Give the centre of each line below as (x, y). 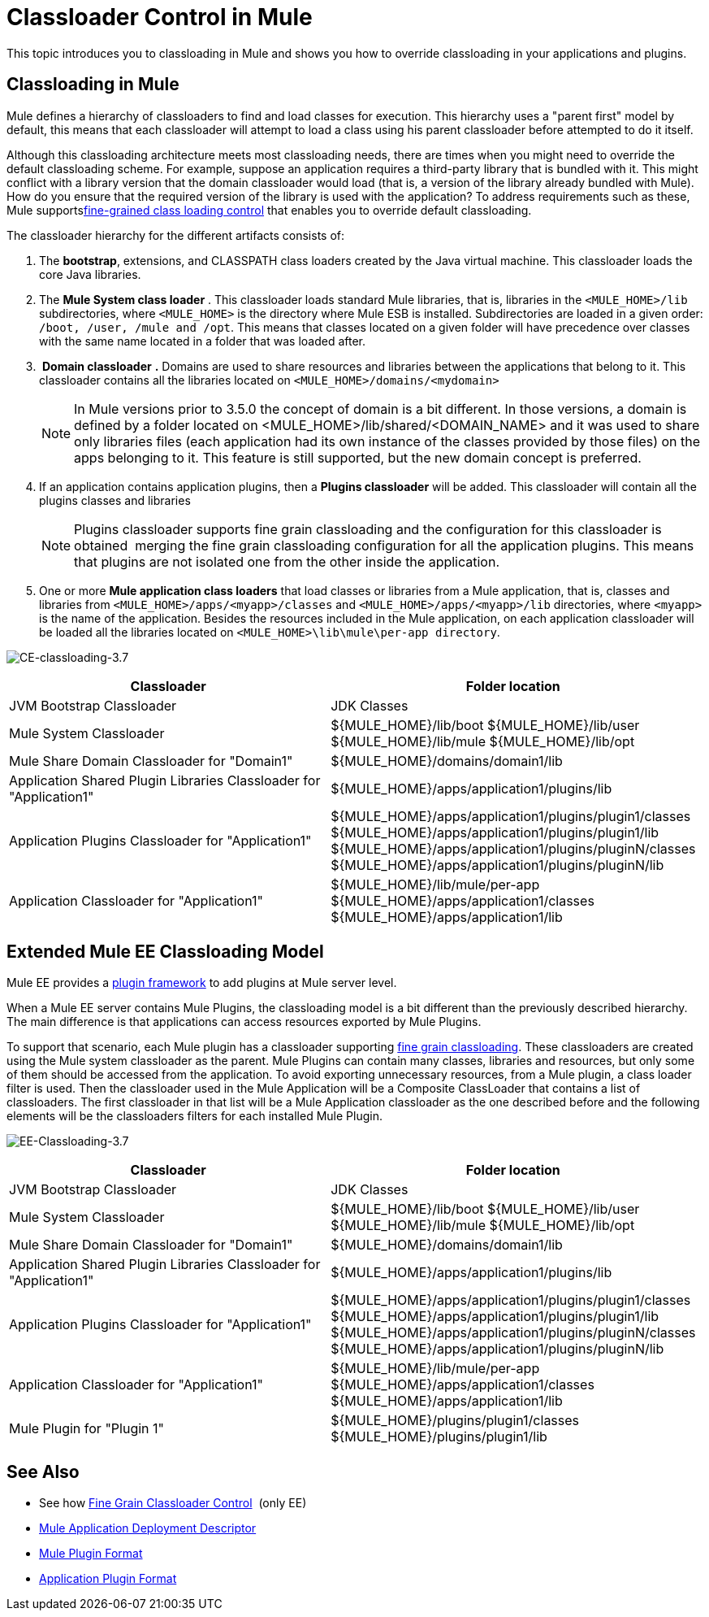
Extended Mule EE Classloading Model (165, 952)
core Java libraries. (90, 274)
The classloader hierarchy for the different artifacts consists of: (176, 235)
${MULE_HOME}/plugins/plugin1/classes (455, 1421)
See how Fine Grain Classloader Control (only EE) (173, 1503)
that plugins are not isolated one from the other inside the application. (287, 561)
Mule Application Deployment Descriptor (148, 1528)
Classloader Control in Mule (160, 17)
